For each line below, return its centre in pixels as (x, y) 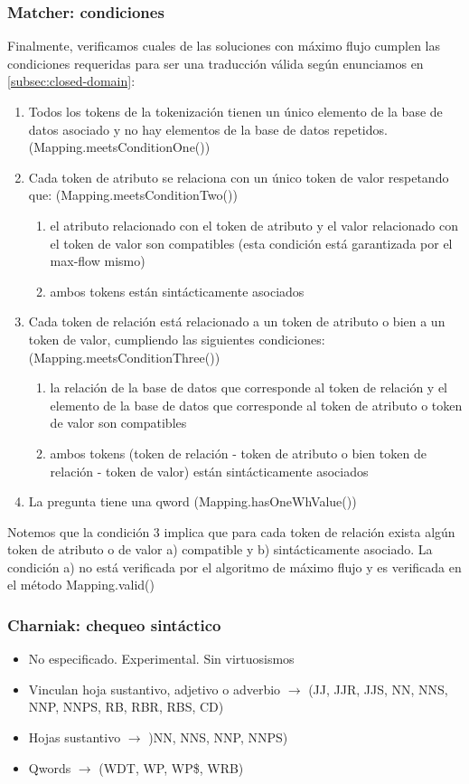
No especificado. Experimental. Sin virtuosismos (161, 659)
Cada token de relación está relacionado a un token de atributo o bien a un (237, 321)
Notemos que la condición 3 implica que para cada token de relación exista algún (231, 531)
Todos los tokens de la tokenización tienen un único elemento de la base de (235, 111)
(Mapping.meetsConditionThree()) (124, 357)
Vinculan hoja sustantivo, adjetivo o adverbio (155, 689)
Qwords (50, 767)
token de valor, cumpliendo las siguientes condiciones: (177, 339)
